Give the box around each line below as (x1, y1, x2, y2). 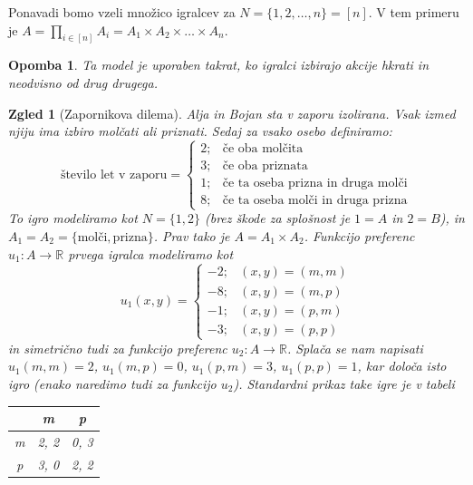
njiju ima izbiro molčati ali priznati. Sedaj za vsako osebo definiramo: (8, 121, 392, 141)
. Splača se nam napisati (286, 338, 423, 357)
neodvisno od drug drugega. (8, 73, 158, 92)
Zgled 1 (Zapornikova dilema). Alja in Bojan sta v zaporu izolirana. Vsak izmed (8, 103, 456, 122)
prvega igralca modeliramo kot (68, 244, 234, 263)
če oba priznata (222, 160, 308, 173)
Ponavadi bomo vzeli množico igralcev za (8, 3, 236, 21)
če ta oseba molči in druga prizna (222, 194, 408, 208)
